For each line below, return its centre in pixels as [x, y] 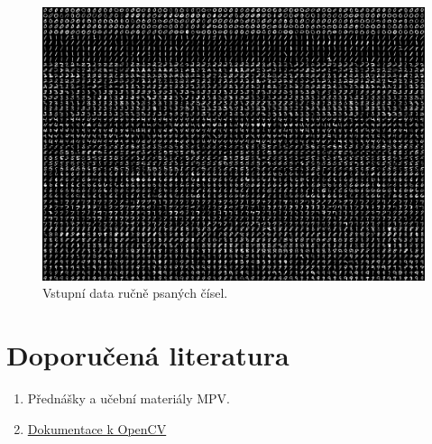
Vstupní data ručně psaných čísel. [135, 293]
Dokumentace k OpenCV [97, 428]
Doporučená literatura [148, 355]
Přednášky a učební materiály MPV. [129, 398]
